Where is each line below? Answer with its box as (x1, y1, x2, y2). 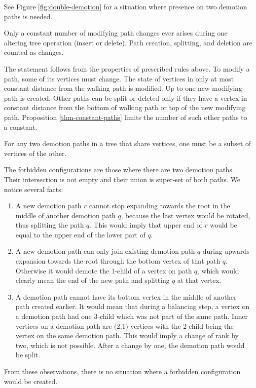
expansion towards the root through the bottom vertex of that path (15, 256, 220, 266)
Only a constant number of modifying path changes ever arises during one (4, 28, 228, 38)
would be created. (4, 376, 58, 386)
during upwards (202, 246, 250, 256)
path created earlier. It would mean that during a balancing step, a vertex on (15, 301, 250, 311)
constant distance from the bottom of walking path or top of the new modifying (4, 102, 246, 113)
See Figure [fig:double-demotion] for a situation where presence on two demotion (4, 1, 247, 11)
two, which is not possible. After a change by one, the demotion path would (15, 340, 245, 350)
